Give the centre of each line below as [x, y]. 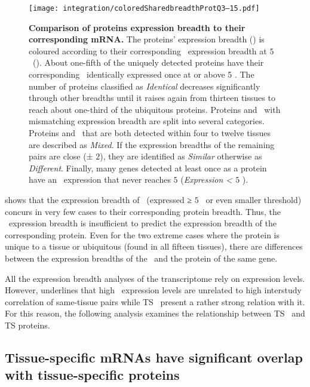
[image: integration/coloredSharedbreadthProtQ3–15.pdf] [144, 8]
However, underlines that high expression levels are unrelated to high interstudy [153, 290]
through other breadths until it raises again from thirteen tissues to [152, 98]
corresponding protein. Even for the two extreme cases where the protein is [142, 234]
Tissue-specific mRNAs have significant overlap [154, 357]
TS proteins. [27, 325]
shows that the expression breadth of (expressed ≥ [99, 199]
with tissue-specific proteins [92, 375]
